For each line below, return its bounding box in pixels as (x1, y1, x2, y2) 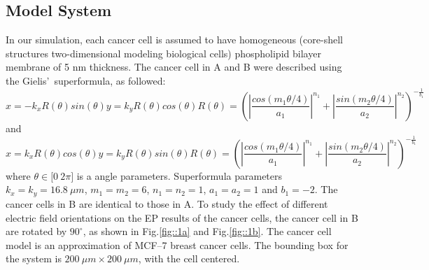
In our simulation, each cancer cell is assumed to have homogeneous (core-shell (6, 32, 343, 47)
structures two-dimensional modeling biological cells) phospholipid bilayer (6, 45, 321, 60)
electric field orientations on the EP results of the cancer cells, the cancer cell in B (6, 210, 358, 225)
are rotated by (6, 224, 67, 239)
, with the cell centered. (138, 251, 240, 266)
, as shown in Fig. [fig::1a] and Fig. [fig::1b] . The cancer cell (83, 224, 332, 239)
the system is (6, 251, 62, 266)
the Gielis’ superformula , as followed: (6, 73, 166, 87)
